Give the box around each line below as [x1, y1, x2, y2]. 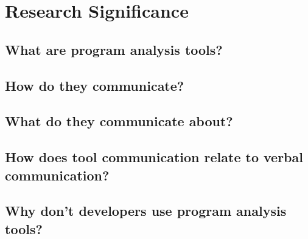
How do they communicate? [5, 76, 184, 95]
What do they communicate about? [5, 112, 233, 130]
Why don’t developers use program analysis [5, 201, 287, 220]
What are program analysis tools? [5, 40, 223, 59]
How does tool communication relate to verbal [5, 148, 303, 166]
